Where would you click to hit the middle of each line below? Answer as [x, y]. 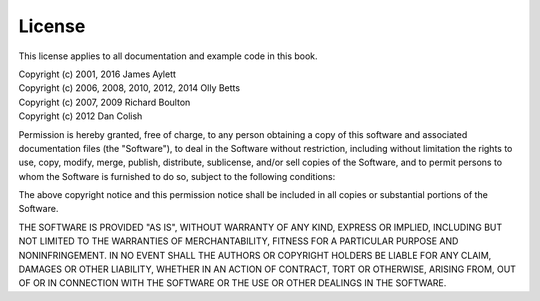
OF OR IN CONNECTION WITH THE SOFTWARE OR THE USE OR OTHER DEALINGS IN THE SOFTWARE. [232, 283]
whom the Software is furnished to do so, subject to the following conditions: [177, 176]
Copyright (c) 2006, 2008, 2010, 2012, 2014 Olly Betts [129, 88]
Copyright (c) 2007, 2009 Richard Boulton [104, 102]
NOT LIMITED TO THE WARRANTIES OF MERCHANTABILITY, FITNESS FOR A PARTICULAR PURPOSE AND [238, 241]
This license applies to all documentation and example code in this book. [168, 56]
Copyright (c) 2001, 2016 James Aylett [97, 74]
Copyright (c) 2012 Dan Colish [80, 116]
